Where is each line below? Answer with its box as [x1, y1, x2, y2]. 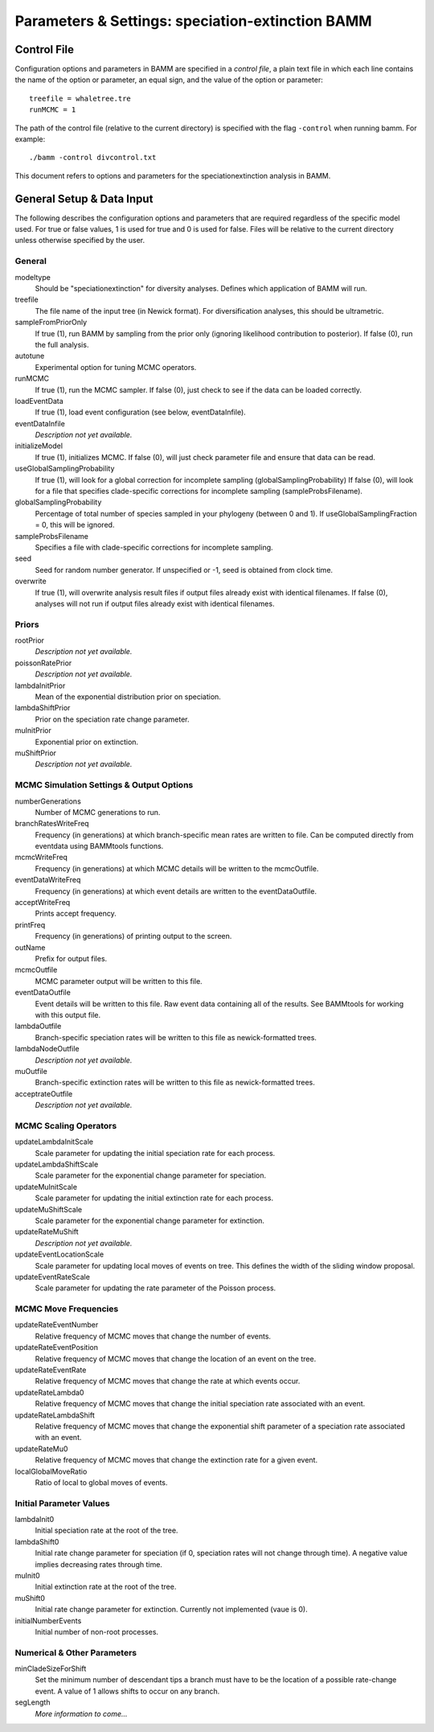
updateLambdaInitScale [14, 1137, 94, 1146]
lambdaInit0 [14, 1515, 55, 1524]
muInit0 [14, 1571, 40, 1580]
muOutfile [14, 1066, 47, 1076]
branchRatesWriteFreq [14, 819, 89, 829]
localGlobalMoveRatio [14, 1467, 88, 1476]
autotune [14, 351, 45, 361]
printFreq [14, 919, 46, 929]
